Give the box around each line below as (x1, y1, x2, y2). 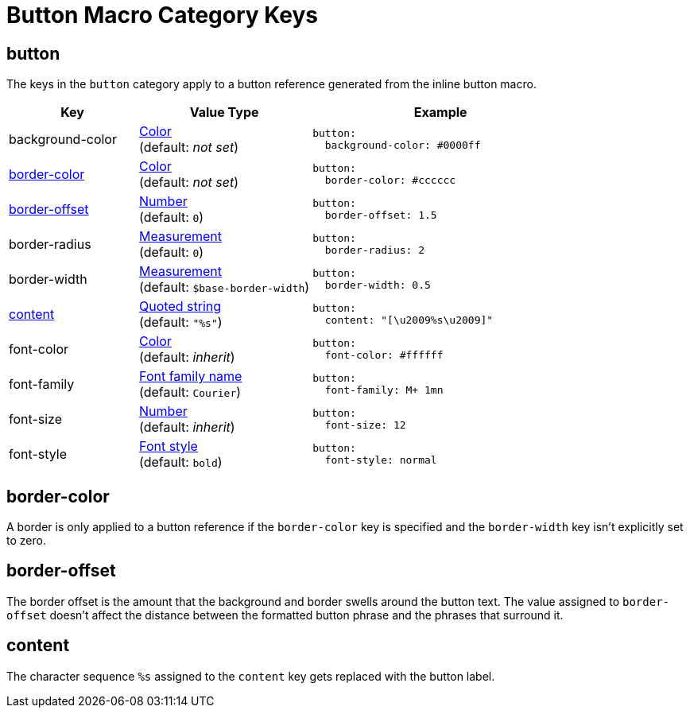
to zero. (6, 534, 46, 548)
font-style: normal (324, 454, 437, 467)
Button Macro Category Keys (6, 2, 319, 29)
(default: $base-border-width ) (139, 279, 310, 296)
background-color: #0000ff (324, 139, 481, 152)
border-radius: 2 (324, 244, 425, 257)
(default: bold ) (139, 454, 223, 471)
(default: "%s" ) (139, 314, 223, 331)
